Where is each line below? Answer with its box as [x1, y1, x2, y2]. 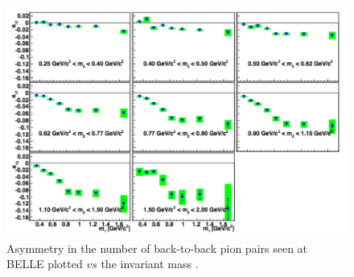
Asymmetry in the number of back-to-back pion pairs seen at [6, 239, 308, 256]
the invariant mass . [101, 255, 199, 272]
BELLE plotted [6, 255, 83, 272]
